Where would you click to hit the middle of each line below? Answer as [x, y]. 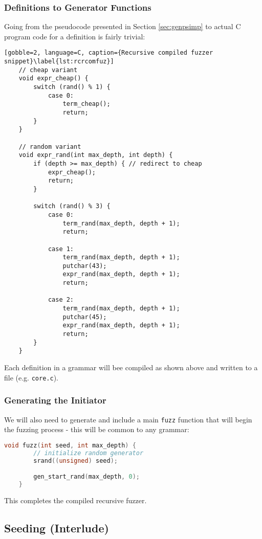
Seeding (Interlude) [57, 527]
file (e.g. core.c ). [31, 377]
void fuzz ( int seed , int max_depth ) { [70, 445]
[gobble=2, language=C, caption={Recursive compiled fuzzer [109, 53]
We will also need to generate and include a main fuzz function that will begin [128, 419]
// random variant [50, 147]
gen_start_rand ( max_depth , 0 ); [86, 477]
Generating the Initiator [55, 400]
